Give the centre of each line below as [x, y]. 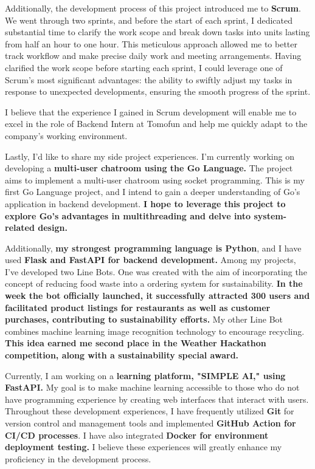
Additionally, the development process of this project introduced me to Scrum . [153, 8]
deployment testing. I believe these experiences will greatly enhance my [144, 447]
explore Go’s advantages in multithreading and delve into [128, 215]
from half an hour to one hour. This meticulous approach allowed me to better [151, 43]
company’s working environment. [66, 135]
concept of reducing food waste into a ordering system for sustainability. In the [154, 283]
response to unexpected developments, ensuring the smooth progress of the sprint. [158, 91]
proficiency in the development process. [78, 458]
